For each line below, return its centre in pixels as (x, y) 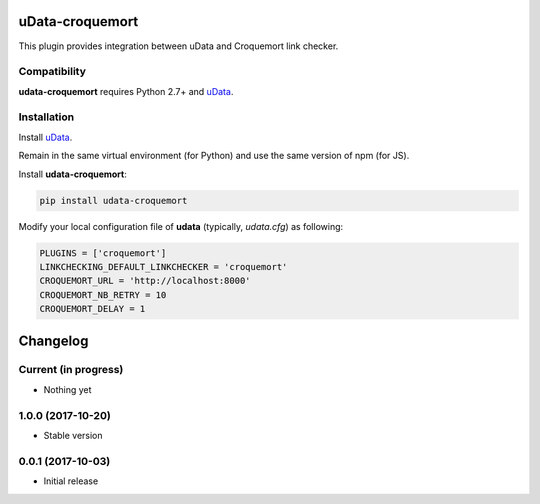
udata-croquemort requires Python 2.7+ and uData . (126, 91)
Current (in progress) (71, 370)
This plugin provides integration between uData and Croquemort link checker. (178, 46)
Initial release (71, 481)
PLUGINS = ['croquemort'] (103, 253)
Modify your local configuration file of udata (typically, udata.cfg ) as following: (181, 226)
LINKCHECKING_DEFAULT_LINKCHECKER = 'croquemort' (163, 266)
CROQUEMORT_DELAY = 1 (92, 309)
